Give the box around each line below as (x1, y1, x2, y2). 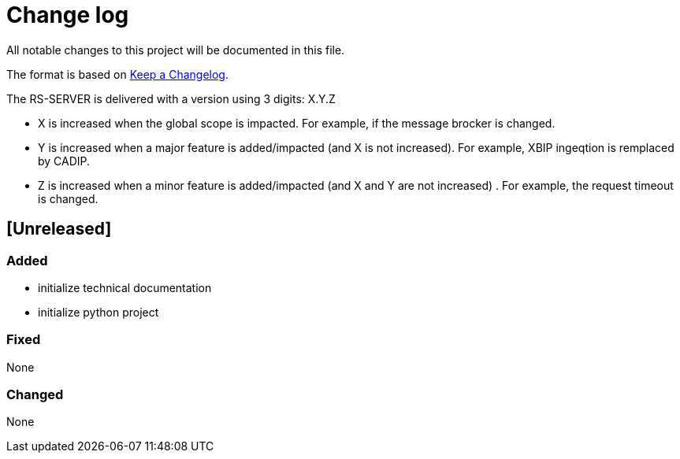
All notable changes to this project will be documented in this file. (6, 43, 345, 57)
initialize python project (38, 305, 159, 319)
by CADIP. (38, 154, 91, 168)
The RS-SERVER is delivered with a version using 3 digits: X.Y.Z (6, 91, 336, 105)
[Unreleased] (6, 219, 112, 239)
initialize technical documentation (38, 280, 212, 294)
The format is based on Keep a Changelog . (6, 67, 229, 81)
